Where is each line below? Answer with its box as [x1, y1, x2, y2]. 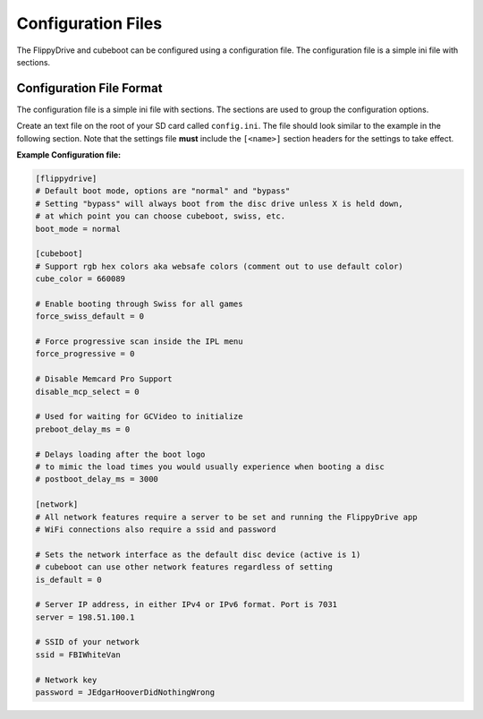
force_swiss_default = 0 [35, 312, 145, 321]
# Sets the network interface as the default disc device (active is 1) [35, 549, 361, 560]
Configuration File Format [16, 81, 163, 96]
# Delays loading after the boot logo [35, 449, 206, 459]
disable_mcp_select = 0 [35, 386, 140, 397]
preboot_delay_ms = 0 [35, 424, 131, 434]
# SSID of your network [35, 637, 140, 647]
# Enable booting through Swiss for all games [35, 298, 243, 309]
